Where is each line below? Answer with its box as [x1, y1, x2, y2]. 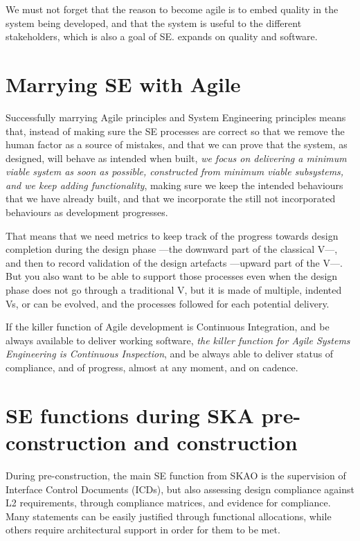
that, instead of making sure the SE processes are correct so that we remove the [6, 123, 345, 138]
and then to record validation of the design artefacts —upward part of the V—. [6, 255, 343, 269]
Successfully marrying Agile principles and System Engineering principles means [6, 109, 346, 124]
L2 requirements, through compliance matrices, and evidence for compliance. [6, 495, 331, 510]
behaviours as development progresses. [6, 205, 168, 220]
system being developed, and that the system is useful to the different [6, 15, 302, 30]
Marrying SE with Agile [6, 69, 241, 98]
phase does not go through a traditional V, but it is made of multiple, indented [6, 283, 342, 297]
